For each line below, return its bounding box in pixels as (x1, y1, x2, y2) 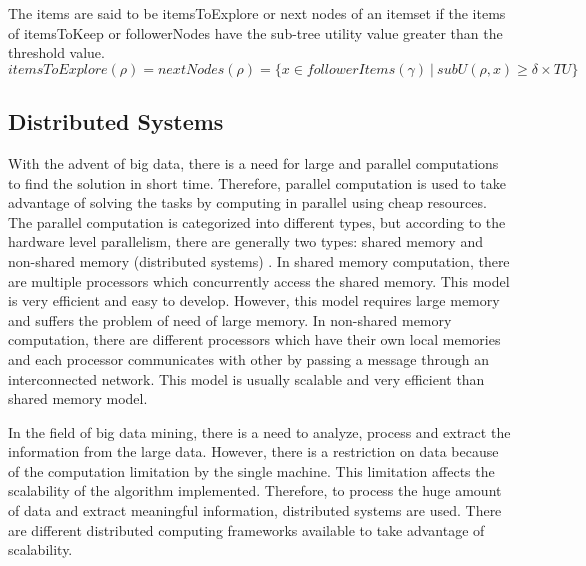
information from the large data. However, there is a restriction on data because (8, 441, 499, 462)
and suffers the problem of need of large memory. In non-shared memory (8, 309, 452, 330)
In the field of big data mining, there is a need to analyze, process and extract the (8, 421, 511, 442)
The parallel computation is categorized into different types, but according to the (8, 211, 506, 232)
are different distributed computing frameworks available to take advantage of (8, 519, 485, 540)
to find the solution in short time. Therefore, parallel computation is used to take (8, 172, 506, 193)
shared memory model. (8, 388, 148, 409)
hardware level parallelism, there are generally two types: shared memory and (8, 231, 483, 252)
